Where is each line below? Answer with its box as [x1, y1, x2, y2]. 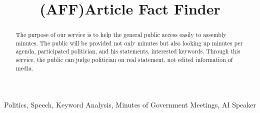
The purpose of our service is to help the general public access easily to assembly [15, 30, 226, 39]
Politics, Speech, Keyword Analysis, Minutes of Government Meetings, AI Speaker [4, 99, 256, 110]
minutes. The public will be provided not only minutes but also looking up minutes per [15, 38, 243, 47]
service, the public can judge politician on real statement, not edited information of [15, 55, 233, 64]
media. [15, 63, 33, 72]
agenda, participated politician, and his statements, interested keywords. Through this [15, 47, 240, 55]
